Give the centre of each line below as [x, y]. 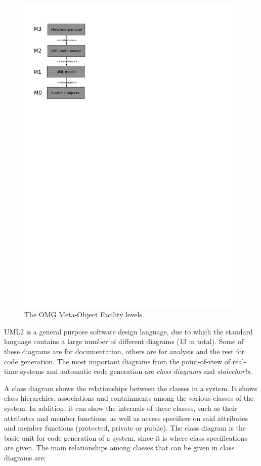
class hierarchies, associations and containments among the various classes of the [129, 398]
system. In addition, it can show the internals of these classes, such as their [121, 408]
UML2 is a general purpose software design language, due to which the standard [128, 331]
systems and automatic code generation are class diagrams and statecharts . [136, 371]
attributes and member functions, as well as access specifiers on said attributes [126, 418]
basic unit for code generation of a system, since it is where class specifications [126, 437]
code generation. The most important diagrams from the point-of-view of [117, 361]
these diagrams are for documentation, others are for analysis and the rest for [124, 351]
